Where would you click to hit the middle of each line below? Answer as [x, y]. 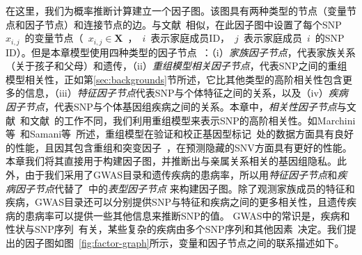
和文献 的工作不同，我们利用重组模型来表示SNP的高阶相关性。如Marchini [188, 120]
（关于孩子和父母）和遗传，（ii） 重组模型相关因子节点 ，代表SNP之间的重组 [176, 66]
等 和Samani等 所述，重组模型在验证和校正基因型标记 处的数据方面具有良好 [180, 134]
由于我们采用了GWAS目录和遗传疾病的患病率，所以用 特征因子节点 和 [181, 174]
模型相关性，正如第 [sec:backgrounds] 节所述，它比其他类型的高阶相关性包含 [174, 79]
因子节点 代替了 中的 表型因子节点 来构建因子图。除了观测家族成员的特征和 [185, 188]
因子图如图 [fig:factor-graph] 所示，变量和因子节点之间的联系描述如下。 [184, 242]
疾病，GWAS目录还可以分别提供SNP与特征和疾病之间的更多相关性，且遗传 [176, 202]
